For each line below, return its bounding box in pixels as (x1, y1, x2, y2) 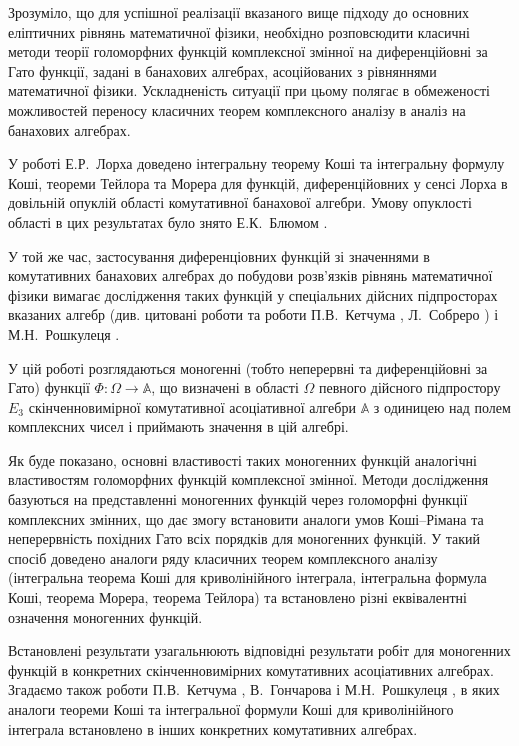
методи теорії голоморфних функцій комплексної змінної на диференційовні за (8, 41, 488, 62)
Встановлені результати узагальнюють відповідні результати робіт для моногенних (8, 640, 511, 661)
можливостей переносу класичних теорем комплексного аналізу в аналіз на (8, 99, 466, 120)
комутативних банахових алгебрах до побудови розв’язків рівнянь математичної (8, 265, 493, 286)
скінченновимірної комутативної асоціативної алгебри (28, 396, 356, 417)
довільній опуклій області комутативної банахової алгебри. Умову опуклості (8, 192, 472, 213)
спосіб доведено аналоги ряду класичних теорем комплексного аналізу (8, 547, 438, 568)
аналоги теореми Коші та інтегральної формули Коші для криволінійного (8, 699, 454, 719)
